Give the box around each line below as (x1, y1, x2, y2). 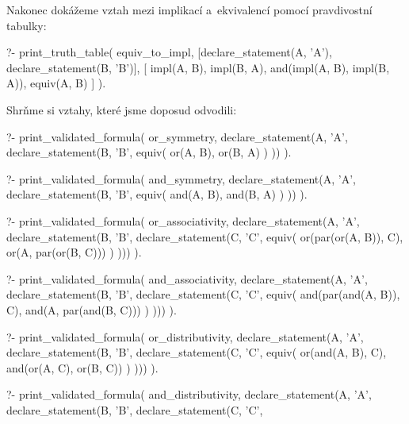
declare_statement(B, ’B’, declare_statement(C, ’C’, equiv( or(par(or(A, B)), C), (6, 228, 403, 245)
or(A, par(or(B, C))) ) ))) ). (6, 244, 142, 260)
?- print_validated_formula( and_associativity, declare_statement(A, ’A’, (6, 270, 368, 287)
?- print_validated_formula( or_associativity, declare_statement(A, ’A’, (6, 212, 360, 229)
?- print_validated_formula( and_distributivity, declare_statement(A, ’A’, (6, 386, 372, 403)
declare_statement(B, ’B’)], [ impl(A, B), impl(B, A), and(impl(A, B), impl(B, (6, 59, 390, 75)
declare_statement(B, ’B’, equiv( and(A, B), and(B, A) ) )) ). (6, 186, 308, 202)
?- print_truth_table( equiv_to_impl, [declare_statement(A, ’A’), (6, 44, 332, 60)
